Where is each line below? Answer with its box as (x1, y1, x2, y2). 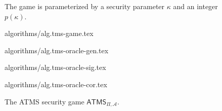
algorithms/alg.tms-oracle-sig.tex (5, 62, 106, 72)
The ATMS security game (5, 96, 84, 106)
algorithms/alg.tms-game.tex (5, 28, 94, 39)
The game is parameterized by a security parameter (5, 1, 165, 11)
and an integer (173, 1, 218, 11)
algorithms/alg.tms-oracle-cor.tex (5, 79, 107, 89)
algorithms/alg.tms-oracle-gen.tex (5, 45, 109, 55)
